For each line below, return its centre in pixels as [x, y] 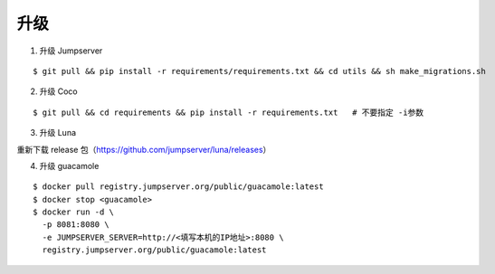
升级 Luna [58, 133]
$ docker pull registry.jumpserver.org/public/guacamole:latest [179, 187]
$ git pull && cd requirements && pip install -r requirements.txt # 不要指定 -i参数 [228, 112]
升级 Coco [58, 91]
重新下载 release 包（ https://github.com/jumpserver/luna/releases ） [144, 149]
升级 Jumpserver [71, 51]
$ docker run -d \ [74, 212]
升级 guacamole [69, 165]
